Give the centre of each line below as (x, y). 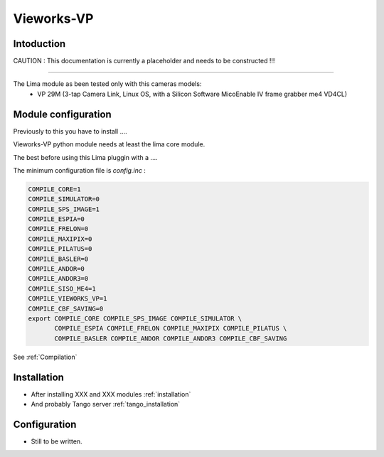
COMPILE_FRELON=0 (58, 229)
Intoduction (39, 44)
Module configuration (62, 114)
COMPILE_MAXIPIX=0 (60, 239)
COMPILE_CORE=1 (54, 189)
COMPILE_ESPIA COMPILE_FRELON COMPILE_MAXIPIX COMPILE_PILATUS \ (171, 328)
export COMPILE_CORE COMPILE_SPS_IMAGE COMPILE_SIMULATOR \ (135, 318)
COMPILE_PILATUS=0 (60, 249)
